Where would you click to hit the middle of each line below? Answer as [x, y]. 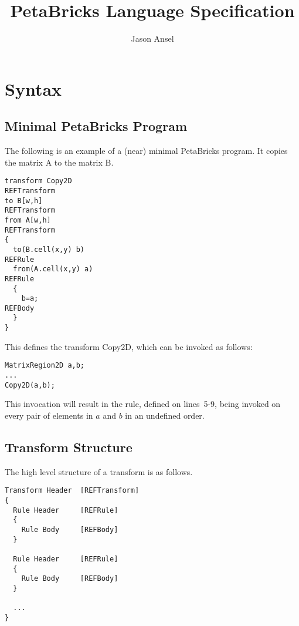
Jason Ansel [152, 38]
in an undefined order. [165, 415]
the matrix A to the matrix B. [59, 162]
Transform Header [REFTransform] [72, 491]
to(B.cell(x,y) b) [49, 249]
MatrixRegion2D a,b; [45, 366]
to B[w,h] [24, 201]
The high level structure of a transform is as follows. [99, 471]
